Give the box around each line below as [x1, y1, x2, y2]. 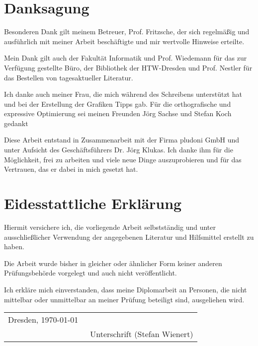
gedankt [4, 118, 28, 128]
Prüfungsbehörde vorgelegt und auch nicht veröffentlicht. [4, 268, 177, 278]
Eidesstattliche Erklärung [4, 193, 182, 213]
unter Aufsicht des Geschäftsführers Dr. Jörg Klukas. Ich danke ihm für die [4, 144, 233, 155]
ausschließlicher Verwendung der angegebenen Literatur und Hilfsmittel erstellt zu [4, 231, 254, 242]
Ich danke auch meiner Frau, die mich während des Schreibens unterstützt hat [4, 89, 242, 99]
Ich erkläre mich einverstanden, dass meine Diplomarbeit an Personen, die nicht [4, 284, 247, 294]
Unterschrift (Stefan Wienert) [90, 328, 193, 340]
